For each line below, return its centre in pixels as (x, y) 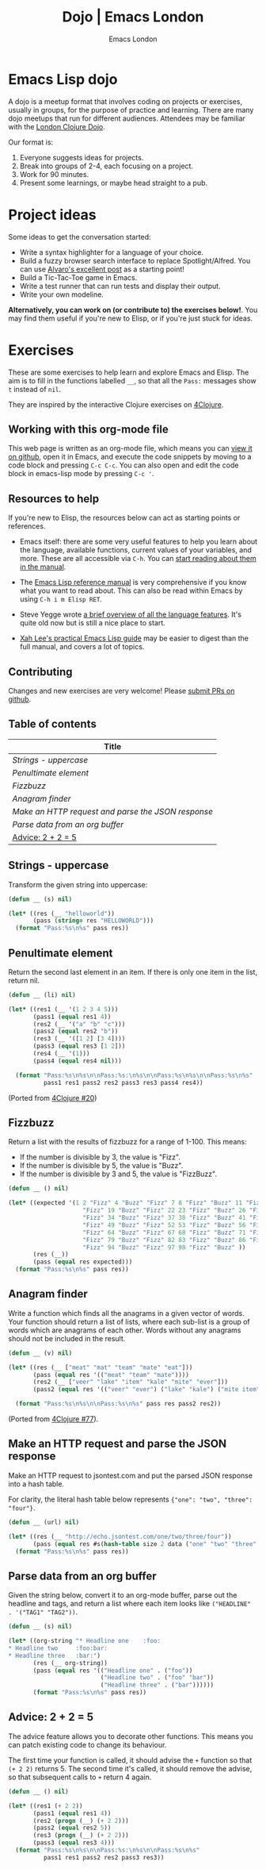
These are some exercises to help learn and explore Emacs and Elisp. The (129, 372)
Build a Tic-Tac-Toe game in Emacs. (78, 277)
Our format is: (31, 142)
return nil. (24, 980)
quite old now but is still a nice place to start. (93, 623)
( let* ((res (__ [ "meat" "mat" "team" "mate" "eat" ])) (101, 1367)
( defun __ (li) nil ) (42, 995)
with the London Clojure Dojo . (57, 126)
